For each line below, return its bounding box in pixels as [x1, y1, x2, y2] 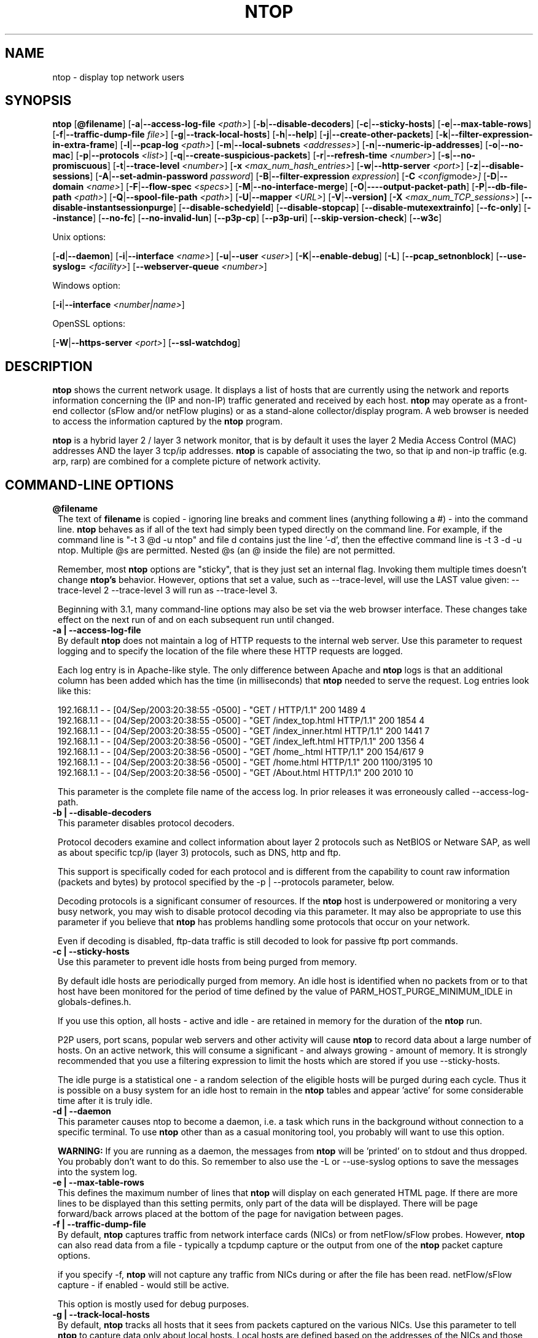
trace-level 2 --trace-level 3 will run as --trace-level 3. [58, 585, 278, 596]
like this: [58, 686, 91, 697]
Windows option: [52, 280, 120, 291]
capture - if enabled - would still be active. [58, 1280, 229, 1291]
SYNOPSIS [5, 93, 72, 109]
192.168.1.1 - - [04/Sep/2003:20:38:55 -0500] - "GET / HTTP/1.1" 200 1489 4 [58, 705, 366, 716]
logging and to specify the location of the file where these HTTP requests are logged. [58, 646, 403, 657]
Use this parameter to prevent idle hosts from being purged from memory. [58, 957, 357, 968]
